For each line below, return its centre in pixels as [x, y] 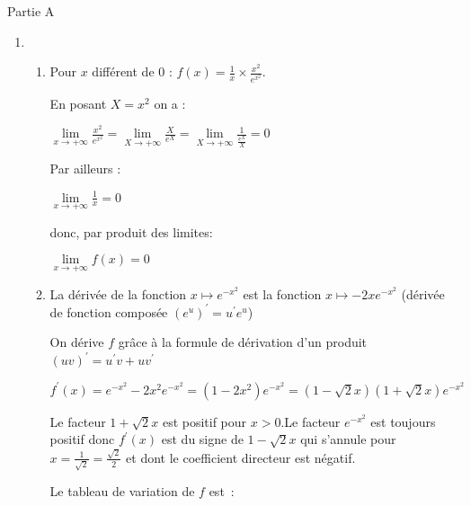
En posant [78, 103]
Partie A [31, 11]
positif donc [82, 439]
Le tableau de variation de [122, 491]
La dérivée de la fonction [118, 293]
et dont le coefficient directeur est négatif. [241, 457]
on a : [170, 103]
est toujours [403, 421]
